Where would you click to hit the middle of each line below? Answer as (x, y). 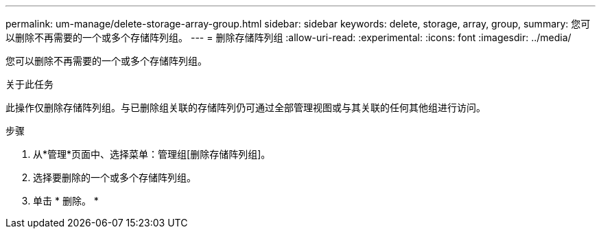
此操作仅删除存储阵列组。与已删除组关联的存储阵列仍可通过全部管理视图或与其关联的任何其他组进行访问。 (246, 107)
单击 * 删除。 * (66, 201)
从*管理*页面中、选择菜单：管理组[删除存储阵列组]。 (152, 154)
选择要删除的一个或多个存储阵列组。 (115, 177)
